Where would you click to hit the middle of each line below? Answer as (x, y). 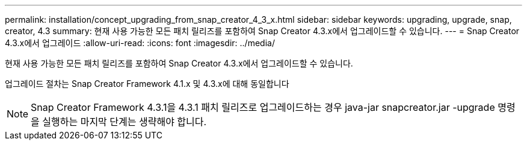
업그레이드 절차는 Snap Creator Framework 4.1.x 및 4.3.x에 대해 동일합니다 (147, 84)
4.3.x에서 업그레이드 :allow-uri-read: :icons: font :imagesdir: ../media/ (140, 43)
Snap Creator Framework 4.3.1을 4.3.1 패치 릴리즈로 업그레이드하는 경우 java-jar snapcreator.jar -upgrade (263, 107)
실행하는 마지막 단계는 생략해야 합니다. (125, 122)
